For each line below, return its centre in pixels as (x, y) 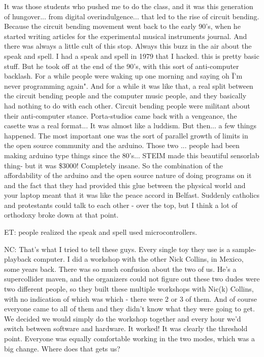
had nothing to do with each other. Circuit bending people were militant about (127, 105)
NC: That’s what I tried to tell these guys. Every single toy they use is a (117, 249)
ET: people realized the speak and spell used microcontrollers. (101, 232)
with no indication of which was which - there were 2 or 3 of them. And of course (131, 298)
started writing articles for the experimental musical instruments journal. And (126, 36)
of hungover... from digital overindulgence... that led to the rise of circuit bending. (132, 16)
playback (18, 259)
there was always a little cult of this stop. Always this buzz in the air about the (128, 46)
